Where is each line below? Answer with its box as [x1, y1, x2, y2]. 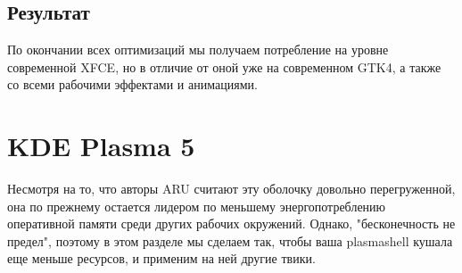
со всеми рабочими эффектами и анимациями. [7, 75, 258, 94]
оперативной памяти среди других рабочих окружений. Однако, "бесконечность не [7, 214, 456, 233]
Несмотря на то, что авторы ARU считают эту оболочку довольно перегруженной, [7, 179, 456, 198]
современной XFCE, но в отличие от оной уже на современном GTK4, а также [7, 57, 441, 76]
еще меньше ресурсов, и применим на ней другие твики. [7, 249, 316, 268]
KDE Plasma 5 [7, 128, 195, 164]
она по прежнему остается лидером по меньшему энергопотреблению [7, 196, 386, 215]
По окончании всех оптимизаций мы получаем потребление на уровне [7, 40, 389, 59]
